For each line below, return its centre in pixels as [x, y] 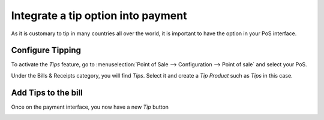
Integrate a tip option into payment [99, 16]
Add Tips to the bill [47, 93]
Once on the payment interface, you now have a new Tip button [90, 107]
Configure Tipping [46, 50]
